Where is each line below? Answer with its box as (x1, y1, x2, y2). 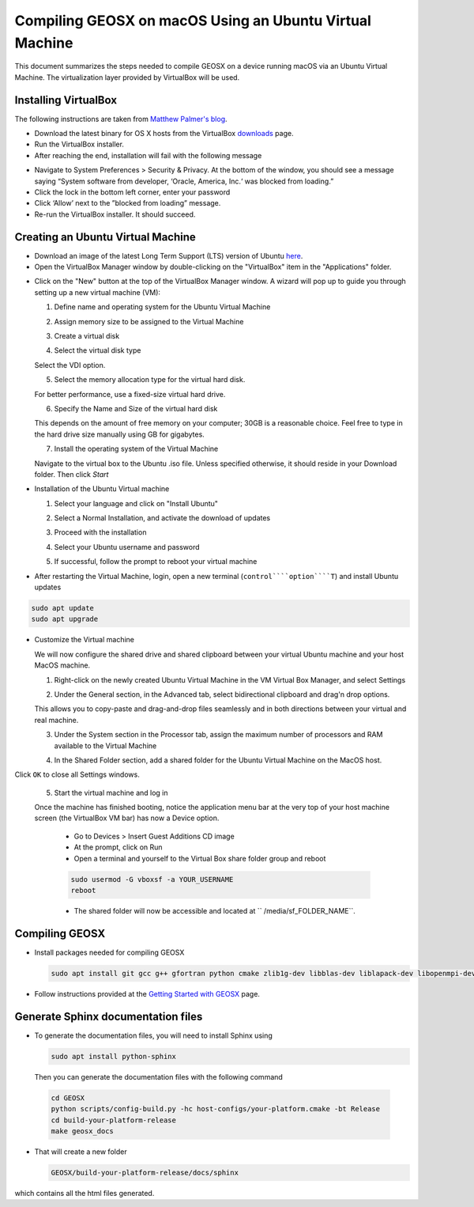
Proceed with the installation (54, 528, 147, 537)
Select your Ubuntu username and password (54, 542, 201, 551)
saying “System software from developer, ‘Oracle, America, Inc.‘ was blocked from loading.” (34, 176, 334, 186)
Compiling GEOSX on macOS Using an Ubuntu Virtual (14, 12, 371, 29)
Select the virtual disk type (54, 346, 141, 355)
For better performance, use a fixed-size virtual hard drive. (34, 389, 226, 399)
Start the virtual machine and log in (54, 788, 169, 797)
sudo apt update (31, 603, 95, 613)
